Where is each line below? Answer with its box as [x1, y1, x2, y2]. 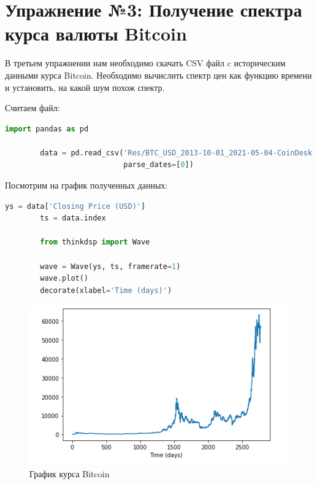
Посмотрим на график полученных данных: [5, 179, 168, 192]
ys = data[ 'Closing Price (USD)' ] [5, 201, 146, 211]
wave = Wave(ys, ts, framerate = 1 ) [40, 262, 181, 271]
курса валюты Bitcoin [5, 21, 187, 46]
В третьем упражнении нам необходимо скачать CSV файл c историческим [5, 57, 286, 69]
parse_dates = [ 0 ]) [123, 160, 194, 170]
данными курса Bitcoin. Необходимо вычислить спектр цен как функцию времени [5, 68, 312, 81]
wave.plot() [40, 274, 89, 283]
